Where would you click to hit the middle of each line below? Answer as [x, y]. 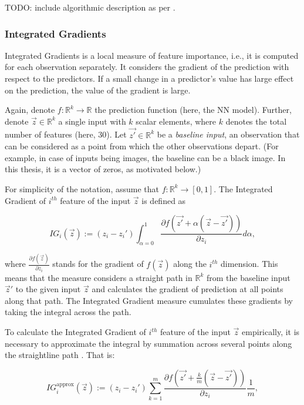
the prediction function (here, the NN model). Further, [193, 110]
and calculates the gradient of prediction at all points [188, 289]
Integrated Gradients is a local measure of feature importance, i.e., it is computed [152, 55]
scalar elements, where [176, 121]
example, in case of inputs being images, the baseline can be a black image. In [145, 157]
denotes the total [256, 121]
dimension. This [249, 264]
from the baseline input [248, 277]
